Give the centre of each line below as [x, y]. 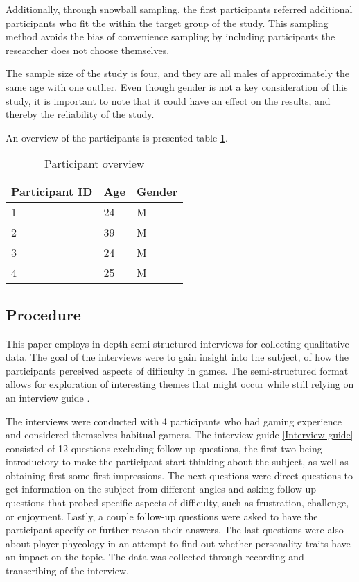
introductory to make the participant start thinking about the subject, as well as [177, 462]
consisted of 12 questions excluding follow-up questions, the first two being [164, 448]
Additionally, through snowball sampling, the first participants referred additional [179, 9]
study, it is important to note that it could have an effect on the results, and [168, 100]
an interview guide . [48, 397]
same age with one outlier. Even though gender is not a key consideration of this [177, 86]
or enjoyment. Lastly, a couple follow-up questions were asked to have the [162, 516]
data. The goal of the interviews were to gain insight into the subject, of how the [177, 357]
